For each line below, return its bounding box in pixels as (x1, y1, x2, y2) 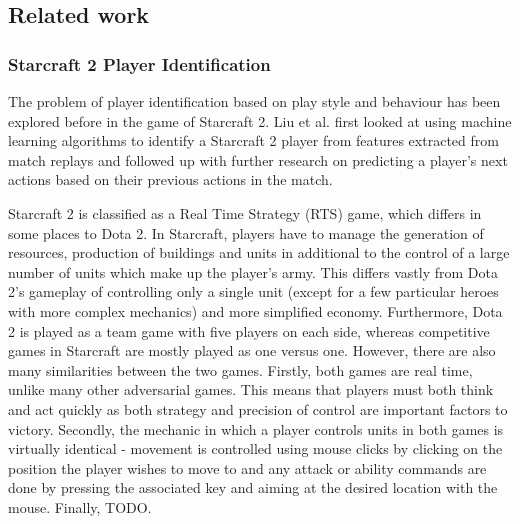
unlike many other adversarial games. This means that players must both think (8, 379, 494, 400)
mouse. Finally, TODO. (8, 496, 152, 517)
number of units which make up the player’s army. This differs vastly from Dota (8, 261, 498, 282)
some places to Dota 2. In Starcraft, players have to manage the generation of (8, 222, 484, 243)
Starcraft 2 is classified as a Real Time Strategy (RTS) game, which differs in (8, 202, 482, 223)
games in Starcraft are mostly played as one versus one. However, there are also (8, 340, 496, 361)
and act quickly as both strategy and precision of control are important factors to (8, 398, 508, 419)
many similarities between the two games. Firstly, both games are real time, (8, 359, 473, 380)
